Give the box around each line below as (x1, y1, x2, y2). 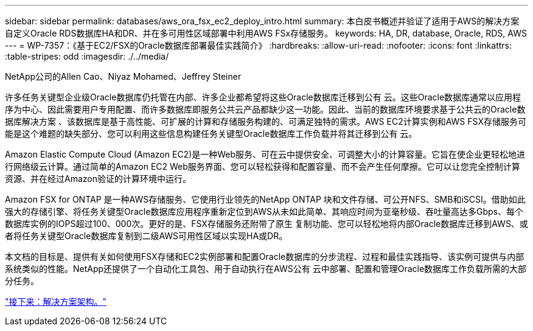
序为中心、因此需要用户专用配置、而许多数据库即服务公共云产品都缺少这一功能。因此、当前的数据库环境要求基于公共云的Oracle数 (5, 104, 526, 114)
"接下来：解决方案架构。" (5, 296, 107, 307)
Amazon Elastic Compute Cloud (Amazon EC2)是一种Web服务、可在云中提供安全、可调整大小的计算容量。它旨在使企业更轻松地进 (5, 149, 526, 159)
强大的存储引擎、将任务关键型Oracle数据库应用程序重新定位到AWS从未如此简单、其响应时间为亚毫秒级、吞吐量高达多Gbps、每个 (5, 206, 524, 217)
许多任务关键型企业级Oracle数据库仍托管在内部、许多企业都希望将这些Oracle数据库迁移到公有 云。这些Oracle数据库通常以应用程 (5, 92, 521, 102)
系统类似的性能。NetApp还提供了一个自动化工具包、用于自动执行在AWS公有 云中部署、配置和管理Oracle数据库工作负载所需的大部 (5, 263, 527, 274)
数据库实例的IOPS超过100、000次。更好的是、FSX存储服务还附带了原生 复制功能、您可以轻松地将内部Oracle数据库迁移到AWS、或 (5, 218, 528, 229)
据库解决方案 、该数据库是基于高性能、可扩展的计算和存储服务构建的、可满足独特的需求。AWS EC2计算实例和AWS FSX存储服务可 (5, 116, 526, 127)
